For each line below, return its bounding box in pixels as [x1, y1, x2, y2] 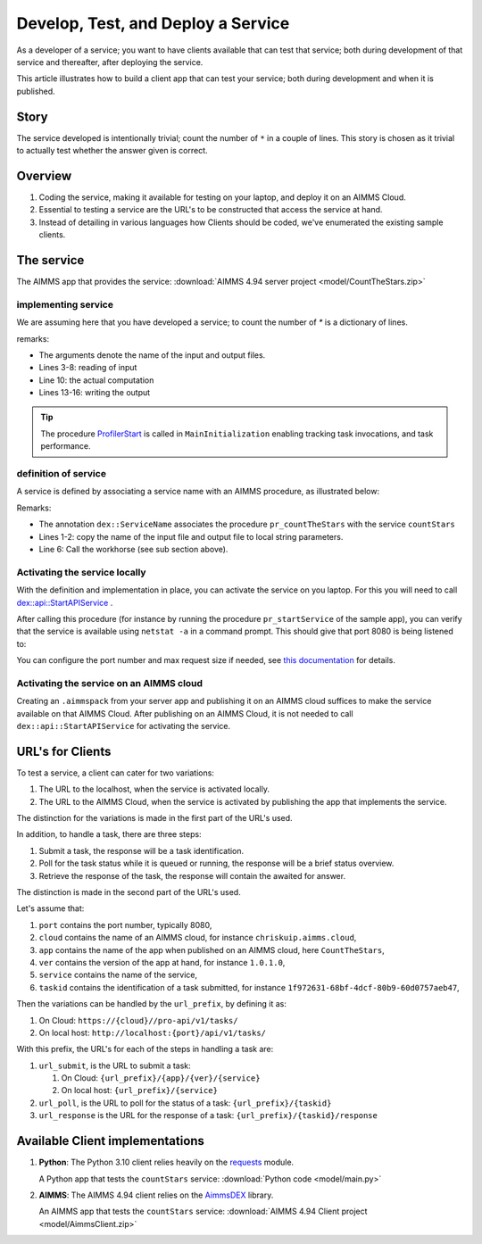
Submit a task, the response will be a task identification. [38, 845, 245, 856]
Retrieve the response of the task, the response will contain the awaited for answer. [38, 870, 346, 881]
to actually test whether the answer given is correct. [16, 145, 209, 156]
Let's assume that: [16, 903, 85, 914]
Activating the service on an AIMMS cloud [16, 676, 204, 689]
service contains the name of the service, [38, 969, 198, 981]
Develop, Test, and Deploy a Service [16, 13, 290, 33]
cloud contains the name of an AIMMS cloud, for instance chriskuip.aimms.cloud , [38, 933, 357, 943]
